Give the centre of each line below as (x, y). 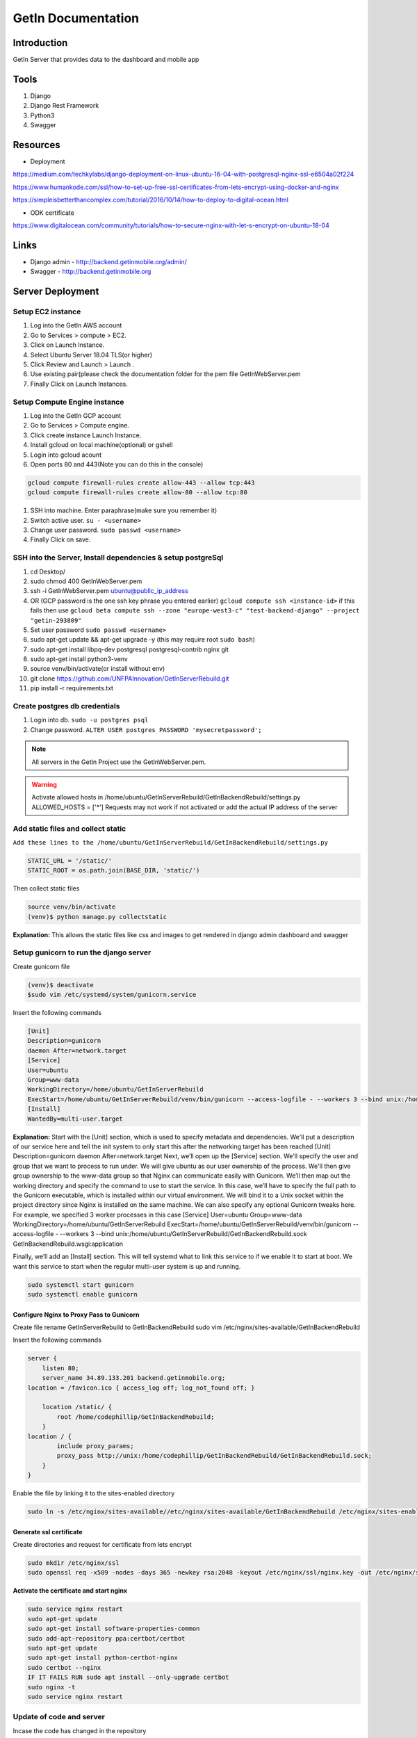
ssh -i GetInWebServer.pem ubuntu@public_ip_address (109, 591)
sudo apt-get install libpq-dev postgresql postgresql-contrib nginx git (129, 649)
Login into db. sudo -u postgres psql (89, 720)
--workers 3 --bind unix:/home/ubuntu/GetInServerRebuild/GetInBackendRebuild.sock (183, 1234)
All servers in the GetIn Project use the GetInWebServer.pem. (119, 762)
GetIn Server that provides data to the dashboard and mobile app (106, 60)
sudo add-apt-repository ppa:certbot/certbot (106, 1638)
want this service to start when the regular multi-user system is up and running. (127, 1266)
